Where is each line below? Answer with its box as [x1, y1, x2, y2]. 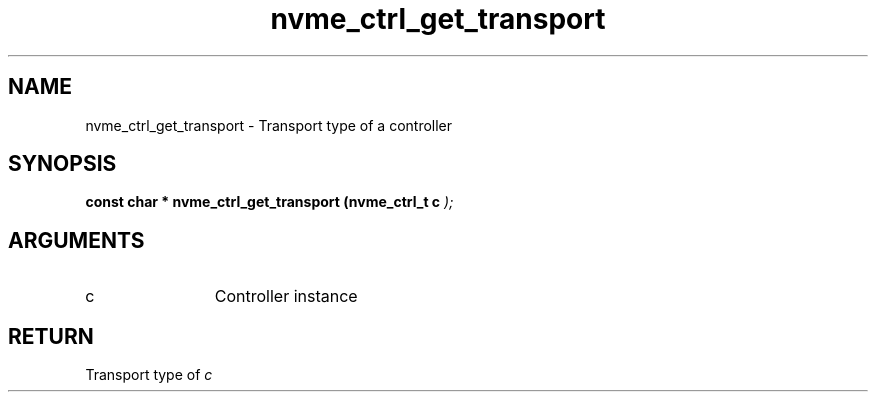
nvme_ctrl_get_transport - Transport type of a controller [85, 116, 453, 134]
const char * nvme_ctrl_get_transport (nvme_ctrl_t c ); [85, 193, 454, 211]
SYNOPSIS [8, 151, 117, 177]
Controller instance [214, 286, 358, 307]
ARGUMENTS [8, 227, 145, 253]
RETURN [8, 323, 94, 349]
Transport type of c [85, 366, 213, 384]
